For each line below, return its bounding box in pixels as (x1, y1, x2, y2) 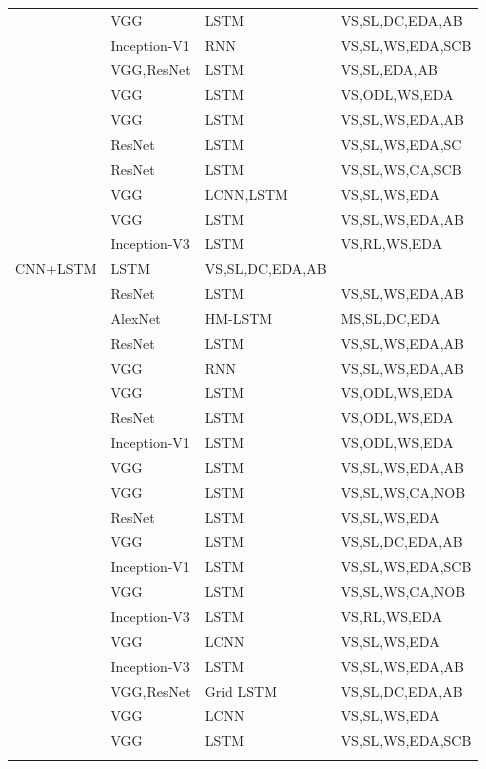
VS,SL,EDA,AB (340, 59, 438, 80)
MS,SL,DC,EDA (340, 307, 441, 328)
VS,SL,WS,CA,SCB (340, 158, 462, 179)
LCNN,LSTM (204, 183, 288, 204)
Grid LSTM (204, 680, 277, 701)
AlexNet (110, 307, 161, 328)
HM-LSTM (204, 307, 273, 328)
